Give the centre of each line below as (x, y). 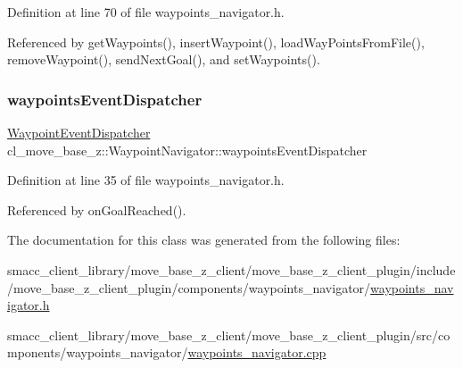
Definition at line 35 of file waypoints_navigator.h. (146, 180)
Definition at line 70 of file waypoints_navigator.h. (146, 12)
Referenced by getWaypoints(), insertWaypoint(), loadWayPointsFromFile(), (216, 42)
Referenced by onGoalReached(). (97, 209)
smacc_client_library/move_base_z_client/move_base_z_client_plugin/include (231, 269)
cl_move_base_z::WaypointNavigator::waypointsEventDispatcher (187, 150)
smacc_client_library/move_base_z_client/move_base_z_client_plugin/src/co (229, 335)
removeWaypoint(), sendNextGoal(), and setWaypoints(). (164, 59)
